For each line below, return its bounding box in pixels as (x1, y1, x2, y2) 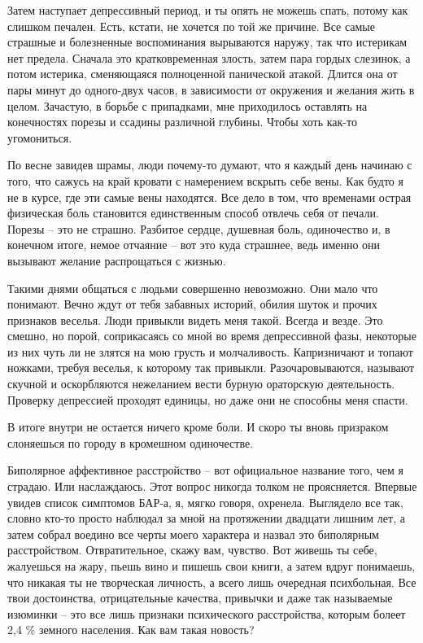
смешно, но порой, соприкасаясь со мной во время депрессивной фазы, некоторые (7, 327, 416, 344)
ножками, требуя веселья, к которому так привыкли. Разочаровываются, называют (7, 359, 415, 376)
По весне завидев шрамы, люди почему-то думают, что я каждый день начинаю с (7, 156, 412, 173)
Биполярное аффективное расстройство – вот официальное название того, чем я (7, 461, 404, 479)
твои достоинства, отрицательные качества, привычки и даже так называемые (7, 589, 393, 606)
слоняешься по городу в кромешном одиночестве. (7, 434, 254, 451)
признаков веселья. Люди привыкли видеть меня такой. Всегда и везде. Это (7, 311, 383, 328)
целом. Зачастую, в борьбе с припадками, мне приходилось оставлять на (7, 97, 368, 114)
